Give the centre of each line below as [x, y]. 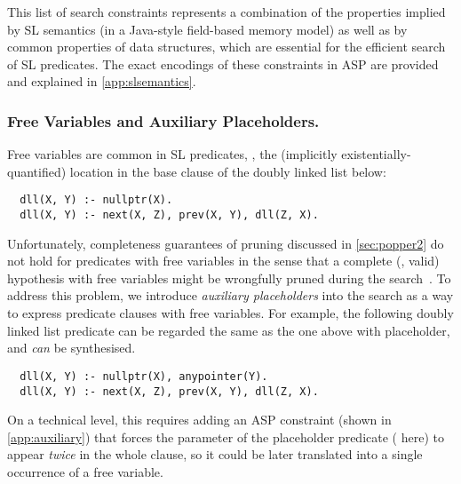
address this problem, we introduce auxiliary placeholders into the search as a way [230, 295]
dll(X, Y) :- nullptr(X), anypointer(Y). [144, 376]
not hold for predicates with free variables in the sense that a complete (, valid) [223, 261]
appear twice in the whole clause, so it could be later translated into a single [215, 454]
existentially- [376, 154]
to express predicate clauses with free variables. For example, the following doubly [230, 313]
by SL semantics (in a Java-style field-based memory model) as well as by [207, 29]
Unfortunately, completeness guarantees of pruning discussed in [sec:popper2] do [226, 243]
